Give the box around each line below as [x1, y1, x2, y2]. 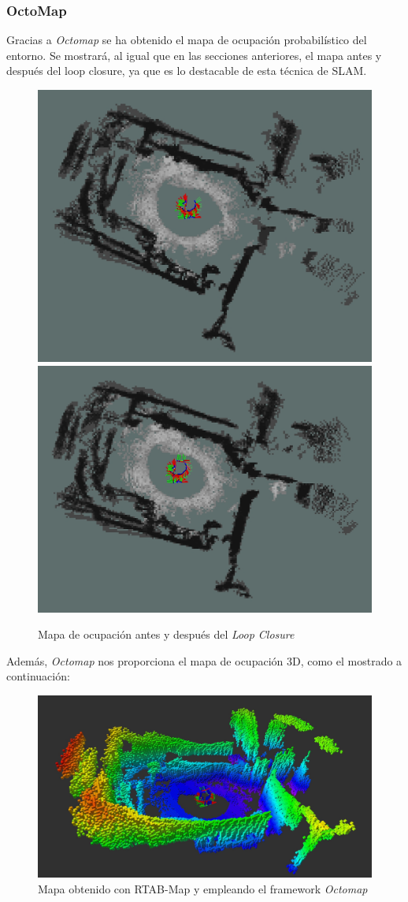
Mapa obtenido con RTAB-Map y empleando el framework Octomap [38, 880, 368, 896]
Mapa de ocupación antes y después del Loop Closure [38, 626, 295, 643]
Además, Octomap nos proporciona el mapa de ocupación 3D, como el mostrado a [6, 652, 402, 669]
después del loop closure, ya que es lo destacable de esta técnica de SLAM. [6, 62, 367, 79]
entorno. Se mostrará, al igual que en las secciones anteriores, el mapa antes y [6, 47, 382, 63]
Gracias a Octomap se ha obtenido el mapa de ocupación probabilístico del [6, 32, 367, 48]
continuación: [6, 668, 70, 684]
